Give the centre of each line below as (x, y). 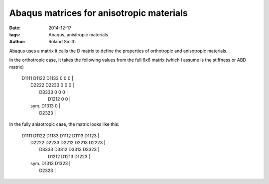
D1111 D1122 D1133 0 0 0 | (48, 78)
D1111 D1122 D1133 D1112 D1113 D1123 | (61, 136)
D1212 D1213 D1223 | (69, 156)
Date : (15, 28)
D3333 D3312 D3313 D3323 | (69, 150)
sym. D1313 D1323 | (51, 164)
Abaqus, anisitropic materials (78, 34)
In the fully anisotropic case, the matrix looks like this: (64, 124)
